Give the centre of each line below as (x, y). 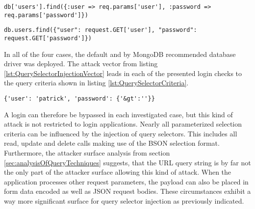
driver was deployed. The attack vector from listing (81, 64)
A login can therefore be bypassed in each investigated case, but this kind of (118, 114)
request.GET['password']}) (48, 38)
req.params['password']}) (46, 15)
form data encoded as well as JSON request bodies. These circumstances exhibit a (127, 191)
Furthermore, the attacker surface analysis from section (87, 153)
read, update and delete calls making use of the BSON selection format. (112, 143)
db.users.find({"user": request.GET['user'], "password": (101, 30)
